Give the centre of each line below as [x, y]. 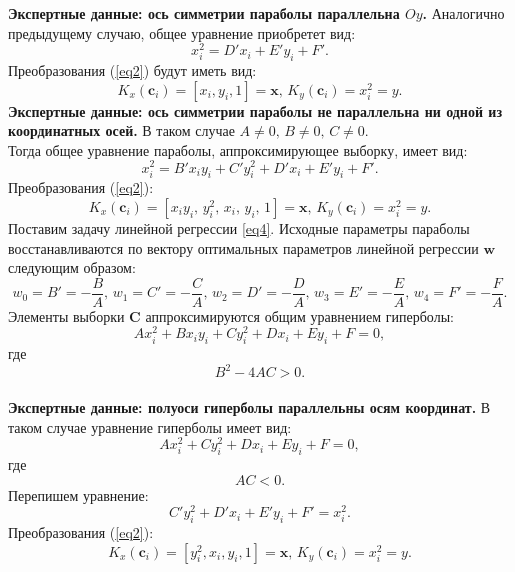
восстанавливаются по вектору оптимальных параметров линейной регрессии [243, 247]
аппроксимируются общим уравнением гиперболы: [299, 315]
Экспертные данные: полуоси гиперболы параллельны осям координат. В [249, 406]
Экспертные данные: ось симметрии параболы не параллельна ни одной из [255, 110]
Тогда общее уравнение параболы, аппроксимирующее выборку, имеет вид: [238, 149]
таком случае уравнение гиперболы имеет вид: [150, 426]
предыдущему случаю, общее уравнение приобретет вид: [182, 32]
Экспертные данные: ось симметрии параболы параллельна [204, 13]
